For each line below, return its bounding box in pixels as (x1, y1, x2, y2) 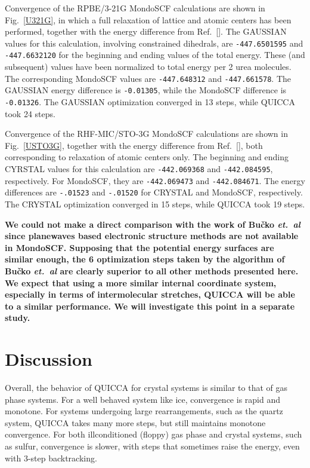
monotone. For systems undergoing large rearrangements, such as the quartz (5, 405, 283, 417)
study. (5, 311, 30, 324)
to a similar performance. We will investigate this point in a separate (5, 299, 295, 312)
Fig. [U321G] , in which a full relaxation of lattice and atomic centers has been (5, 13, 292, 26)
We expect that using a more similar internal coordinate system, (5, 276, 277, 289)
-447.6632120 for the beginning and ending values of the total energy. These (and (5, 48, 305, 61)
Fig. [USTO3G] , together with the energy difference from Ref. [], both (5, 139, 263, 151)
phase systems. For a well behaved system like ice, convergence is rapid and (5, 393, 280, 405)
